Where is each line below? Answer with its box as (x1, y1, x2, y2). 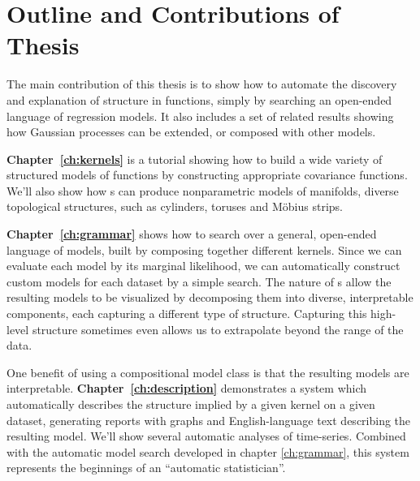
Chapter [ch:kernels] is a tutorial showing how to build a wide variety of (6, 150, 383, 167)
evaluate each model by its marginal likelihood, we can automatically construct (6, 257, 401, 274)
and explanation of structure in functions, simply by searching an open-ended (6, 91, 392, 108)
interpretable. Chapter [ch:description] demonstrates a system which (6, 380, 367, 397)
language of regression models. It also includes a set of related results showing (6, 107, 394, 124)
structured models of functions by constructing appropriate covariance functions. (6, 166, 408, 183)
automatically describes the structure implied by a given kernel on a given (6, 396, 375, 412)
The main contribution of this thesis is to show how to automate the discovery (6, 75, 397, 92)
